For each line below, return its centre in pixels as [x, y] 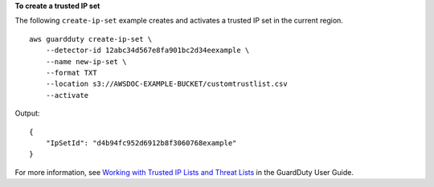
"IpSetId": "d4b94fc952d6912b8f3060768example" [141, 143]
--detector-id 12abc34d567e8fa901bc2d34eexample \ [147, 51]
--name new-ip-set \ [86, 61]
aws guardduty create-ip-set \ [91, 39]
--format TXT [71, 73]
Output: [27, 113]
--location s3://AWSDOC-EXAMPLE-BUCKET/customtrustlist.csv [167, 84]
